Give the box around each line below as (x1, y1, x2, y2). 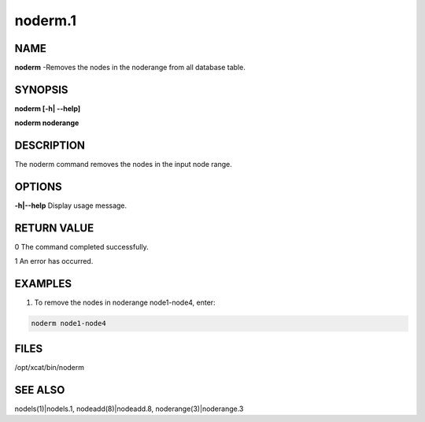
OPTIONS (14, 180, 62, 194)
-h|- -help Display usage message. (14, 201, 128, 210)
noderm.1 (14, 12, 76, 29)
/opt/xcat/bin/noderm (14, 362, 85, 372)
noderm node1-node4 (31, 319, 106, 328)
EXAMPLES (14, 277, 72, 291)
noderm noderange (14, 118, 79, 128)
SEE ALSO (14, 383, 65, 397)
